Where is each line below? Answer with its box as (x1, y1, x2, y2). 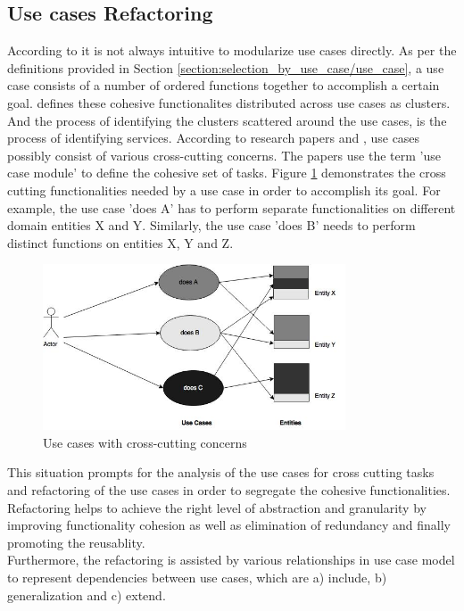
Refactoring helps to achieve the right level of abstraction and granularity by (7, 498, 427, 516)
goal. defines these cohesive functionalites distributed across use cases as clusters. (7, 93, 451, 111)
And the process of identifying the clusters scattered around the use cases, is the (7, 111, 447, 129)
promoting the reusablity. (7, 533, 145, 551)
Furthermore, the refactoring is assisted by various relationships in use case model (7, 550, 455, 569)
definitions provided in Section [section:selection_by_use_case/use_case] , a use (7, 58, 444, 77)
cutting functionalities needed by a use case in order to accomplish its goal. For (7, 180, 441, 199)
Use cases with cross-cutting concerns (43, 433, 247, 451)
